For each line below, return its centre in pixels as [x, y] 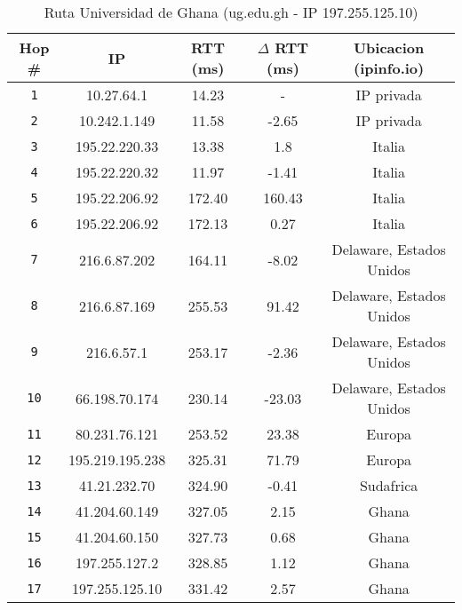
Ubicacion [389, 48]
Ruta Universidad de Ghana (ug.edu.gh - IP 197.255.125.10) [231, 12]
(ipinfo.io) [389, 68]
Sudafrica [389, 485]
